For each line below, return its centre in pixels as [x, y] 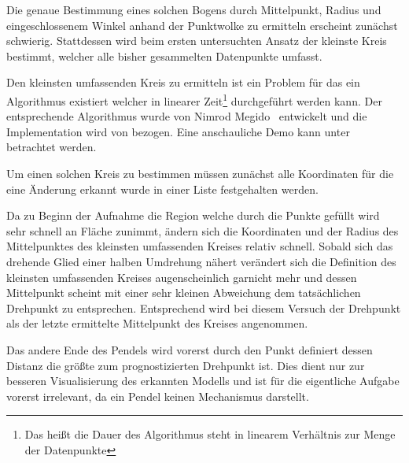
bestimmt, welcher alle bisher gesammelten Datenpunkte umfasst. [164, 56]
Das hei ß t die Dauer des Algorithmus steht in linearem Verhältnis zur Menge [210, 434]
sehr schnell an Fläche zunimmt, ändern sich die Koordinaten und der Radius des [203, 230]
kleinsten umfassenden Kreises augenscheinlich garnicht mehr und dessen [182, 277]
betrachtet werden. [52, 147]
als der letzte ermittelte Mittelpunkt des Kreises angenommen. [157, 323]
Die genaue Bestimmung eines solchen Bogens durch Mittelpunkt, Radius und [194, 9]
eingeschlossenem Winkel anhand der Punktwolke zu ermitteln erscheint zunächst [202, 25]
